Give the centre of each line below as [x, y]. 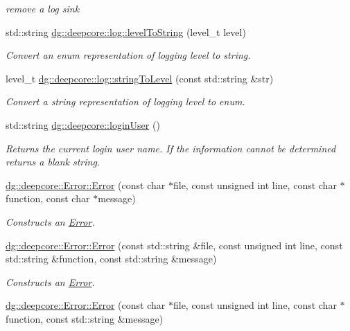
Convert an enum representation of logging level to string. [128, 55]
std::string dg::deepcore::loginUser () [83, 124]
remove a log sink [43, 8]
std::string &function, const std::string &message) [111, 259]
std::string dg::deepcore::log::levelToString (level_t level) [126, 32]
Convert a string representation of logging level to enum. [125, 101]
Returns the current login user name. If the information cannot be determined [171, 148]
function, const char [48, 198]
